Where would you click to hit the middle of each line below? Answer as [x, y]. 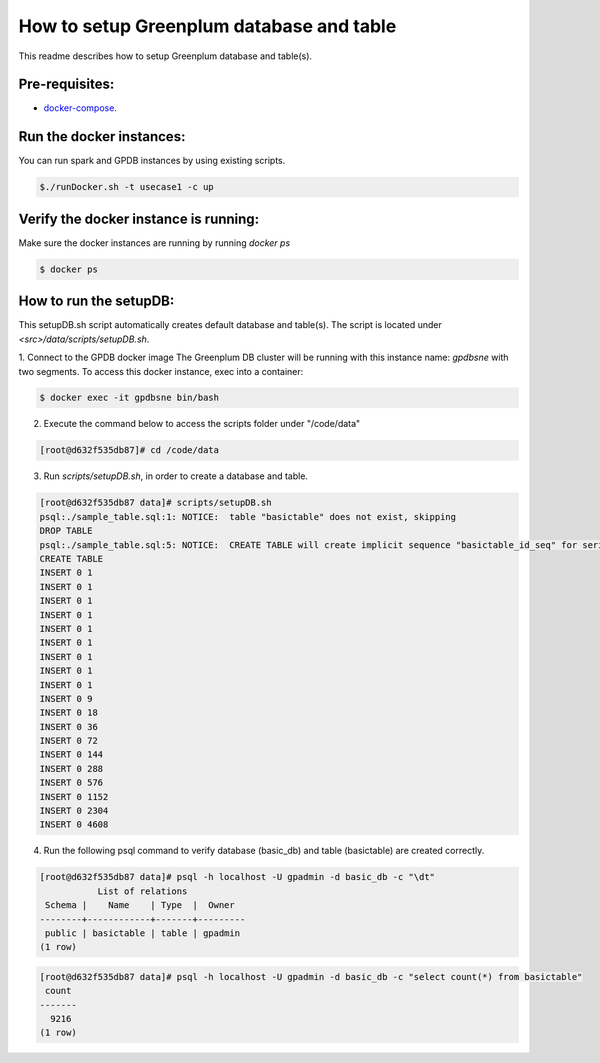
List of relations [142, 891]
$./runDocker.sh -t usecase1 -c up [126, 187]
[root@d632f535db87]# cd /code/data [129, 450]
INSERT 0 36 [69, 726]
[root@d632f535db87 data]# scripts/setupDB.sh [155, 503]
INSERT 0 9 [66, 698]
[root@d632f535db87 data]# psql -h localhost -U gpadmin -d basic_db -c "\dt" [237, 877]
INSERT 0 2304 [74, 811]
